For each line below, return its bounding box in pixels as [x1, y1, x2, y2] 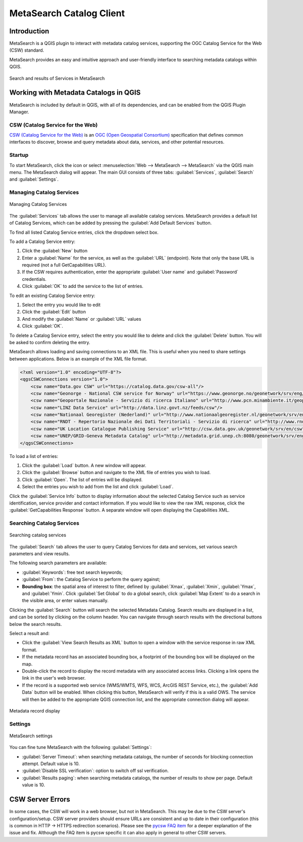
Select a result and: [9, 630, 50, 636]
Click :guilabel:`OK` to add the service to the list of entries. [22, 283, 143, 289]
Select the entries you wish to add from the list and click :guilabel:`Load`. [22, 484, 174, 490]
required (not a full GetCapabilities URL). [22, 262, 106, 268]
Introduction [9, 27, 49, 35]
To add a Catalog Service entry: [9, 238, 76, 244]
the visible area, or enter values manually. [22, 598, 109, 604]
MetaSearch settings [9, 733, 53, 739]
